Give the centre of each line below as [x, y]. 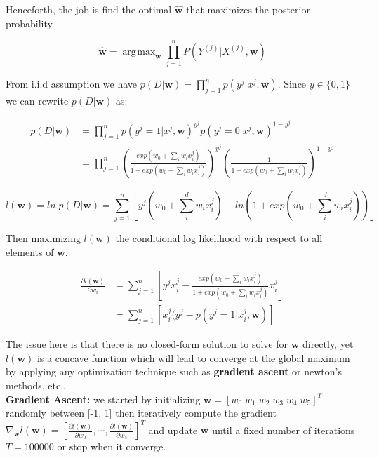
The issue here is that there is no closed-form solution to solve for [147, 344]
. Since [292, 84]
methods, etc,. [36, 385]
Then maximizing [43, 237]
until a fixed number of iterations [284, 430]
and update [173, 430]
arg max [139, 52]
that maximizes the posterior [248, 9]
